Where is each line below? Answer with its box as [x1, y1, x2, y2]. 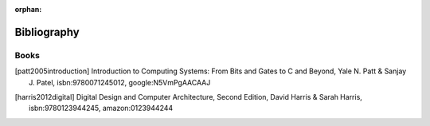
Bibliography [14, 25, 80, 39]
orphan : [14, 5, 42, 14]
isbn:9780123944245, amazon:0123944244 [29, 104, 174, 113]
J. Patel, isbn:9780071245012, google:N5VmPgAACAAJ [29, 77, 211, 87]
